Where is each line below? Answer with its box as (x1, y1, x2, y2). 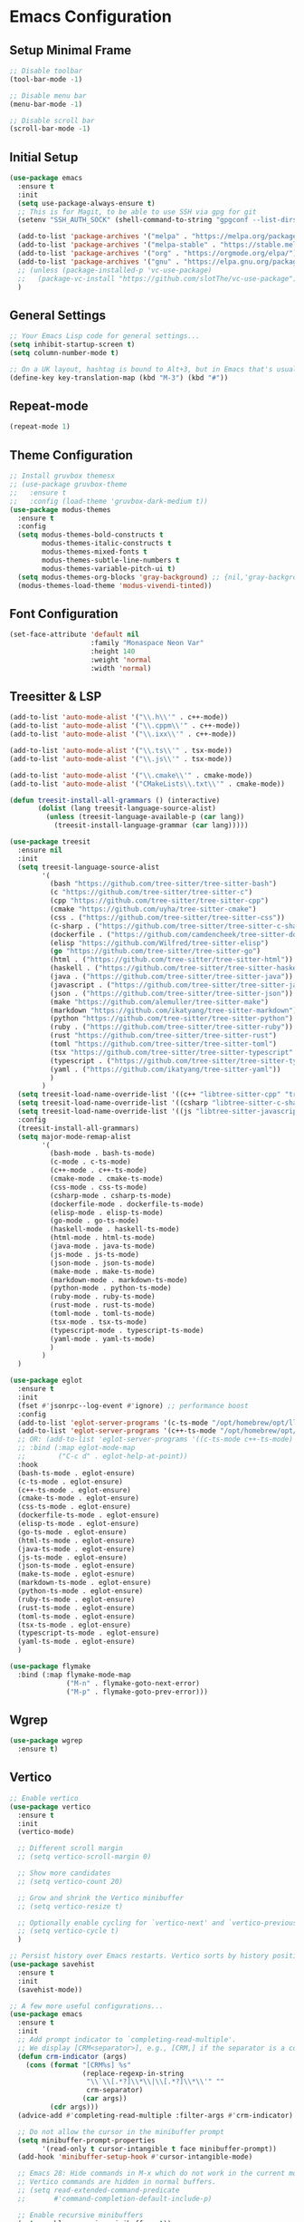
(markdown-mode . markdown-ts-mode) (49, 1275, 188, 1284)
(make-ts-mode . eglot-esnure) (17, 1570, 136, 1579)
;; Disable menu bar (9, 91, 88, 101)
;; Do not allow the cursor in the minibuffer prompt (17, 2127, 224, 2136)
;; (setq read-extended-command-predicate (17, 2186, 180, 2195)
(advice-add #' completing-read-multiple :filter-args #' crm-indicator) (17, 2111, 294, 2120)
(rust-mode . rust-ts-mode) (49, 1300, 156, 1310)
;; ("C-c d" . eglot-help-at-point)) (17, 1452, 188, 1461)
